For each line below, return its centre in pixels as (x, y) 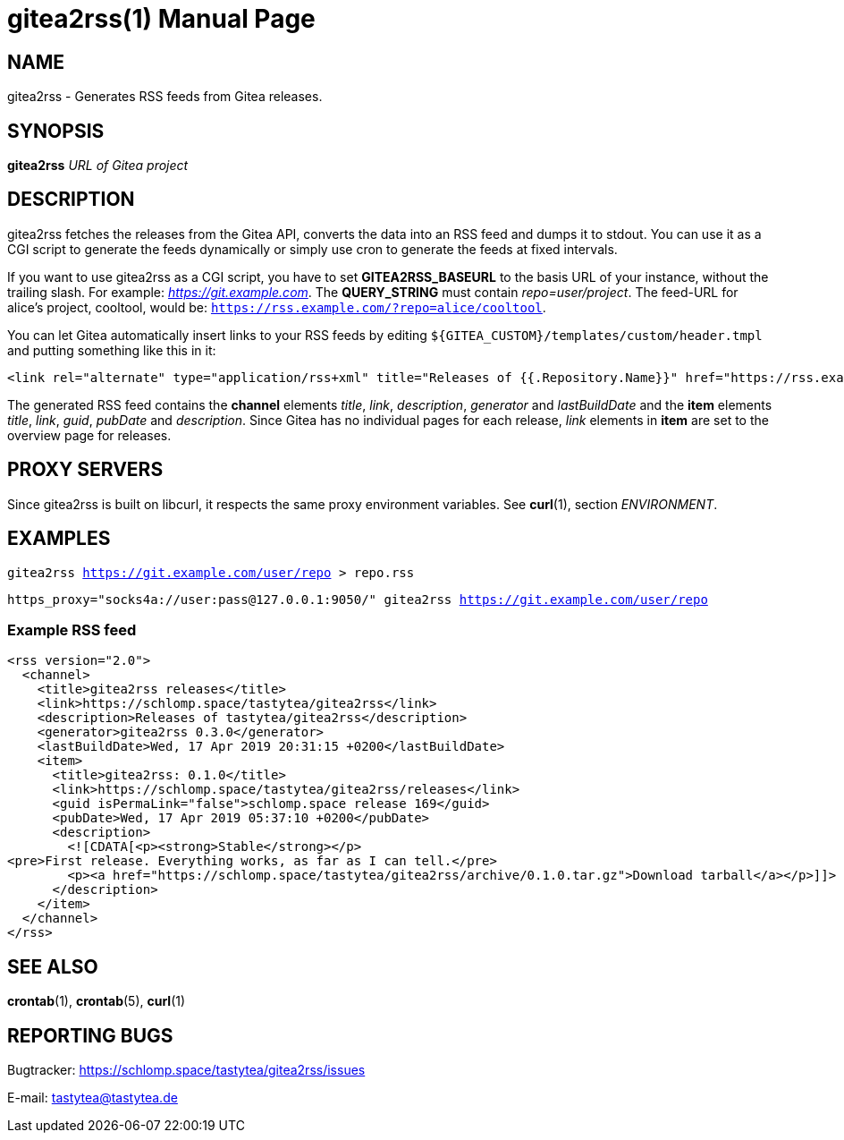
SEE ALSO (53, 966)
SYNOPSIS (56, 131)
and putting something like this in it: (112, 350)
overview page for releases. (89, 435)
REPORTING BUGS (90, 1035)
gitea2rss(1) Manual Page (161, 19)
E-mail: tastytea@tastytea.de (93, 1097)
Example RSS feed (72, 630)
